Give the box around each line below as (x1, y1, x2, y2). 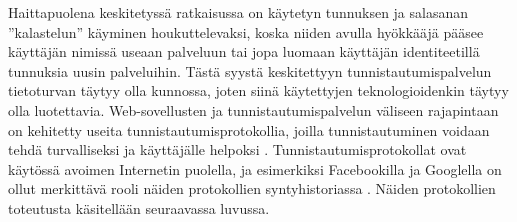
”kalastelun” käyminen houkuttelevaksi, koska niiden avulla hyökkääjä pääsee (8, 21, 484, 42)
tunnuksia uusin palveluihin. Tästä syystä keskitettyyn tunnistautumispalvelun (8, 60, 492, 81)
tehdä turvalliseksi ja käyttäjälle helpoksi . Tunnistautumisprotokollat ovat (8, 139, 467, 160)
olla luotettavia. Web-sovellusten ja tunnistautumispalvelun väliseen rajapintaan (8, 99, 499, 120)
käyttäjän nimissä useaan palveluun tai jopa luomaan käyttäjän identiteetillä (8, 41, 480, 62)
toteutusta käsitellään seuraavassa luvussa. (8, 197, 270, 218)
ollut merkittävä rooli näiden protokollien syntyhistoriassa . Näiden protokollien (8, 178, 496, 199)
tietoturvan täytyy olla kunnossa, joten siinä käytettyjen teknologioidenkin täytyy (8, 80, 509, 101)
